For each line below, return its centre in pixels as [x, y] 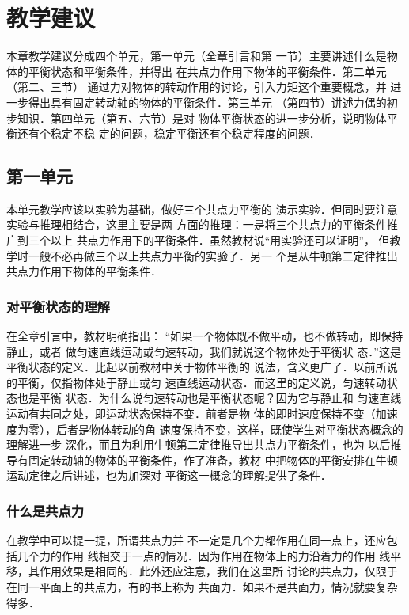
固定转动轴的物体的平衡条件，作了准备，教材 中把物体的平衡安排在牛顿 [213, 459]
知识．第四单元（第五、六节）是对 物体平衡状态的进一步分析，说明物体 [202, 118]
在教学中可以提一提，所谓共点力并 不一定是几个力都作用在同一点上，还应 [197, 540]
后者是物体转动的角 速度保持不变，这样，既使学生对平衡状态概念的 [229, 429]
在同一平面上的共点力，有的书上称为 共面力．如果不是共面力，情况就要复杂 [202, 587]
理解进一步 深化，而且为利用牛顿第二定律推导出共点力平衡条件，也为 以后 [199, 444]
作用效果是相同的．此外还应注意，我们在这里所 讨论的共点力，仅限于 [218, 571]
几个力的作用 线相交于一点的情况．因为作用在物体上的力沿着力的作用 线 [204, 555]
